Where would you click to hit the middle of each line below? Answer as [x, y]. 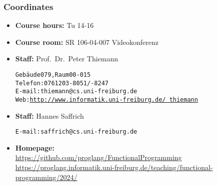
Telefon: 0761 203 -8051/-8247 [62, 83]
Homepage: [35, 147]
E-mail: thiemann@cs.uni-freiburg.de [76, 92]
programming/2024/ [46, 177]
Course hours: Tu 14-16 [54, 25]
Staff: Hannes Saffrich [49, 115]
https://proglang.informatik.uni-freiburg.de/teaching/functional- [114, 167]
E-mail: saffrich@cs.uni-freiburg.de [76, 132]
